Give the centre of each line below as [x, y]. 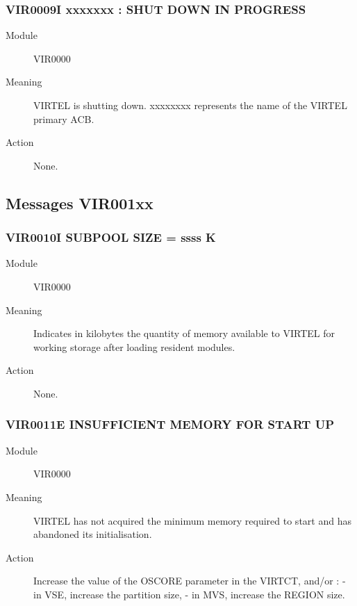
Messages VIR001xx [80, 203]
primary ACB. [64, 118]
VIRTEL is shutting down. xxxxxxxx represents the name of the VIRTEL [190, 105]
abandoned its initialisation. [93, 534]
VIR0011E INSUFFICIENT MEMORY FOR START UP [170, 424]
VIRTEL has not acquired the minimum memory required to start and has [192, 520]
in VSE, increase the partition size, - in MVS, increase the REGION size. [189, 594]
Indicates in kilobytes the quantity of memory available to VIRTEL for [184, 333]
